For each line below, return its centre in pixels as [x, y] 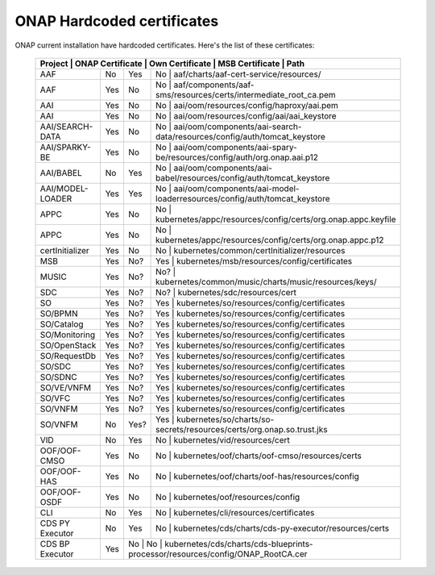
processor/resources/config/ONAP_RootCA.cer [218, 554]
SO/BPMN [59, 313]
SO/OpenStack [68, 345]
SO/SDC [56, 366]
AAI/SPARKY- [66, 147]
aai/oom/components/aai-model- [236, 188]
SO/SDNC [58, 377]
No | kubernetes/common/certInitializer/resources [251, 250]
